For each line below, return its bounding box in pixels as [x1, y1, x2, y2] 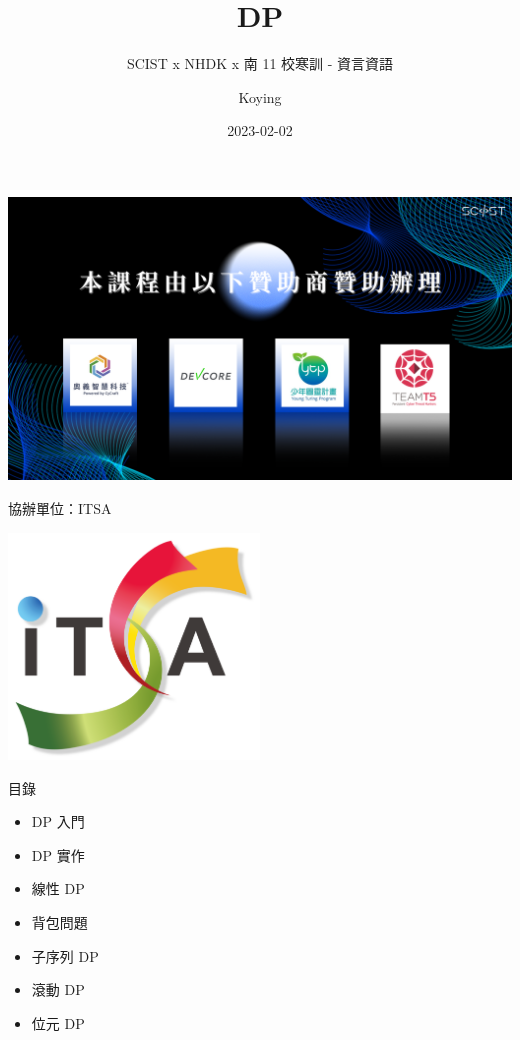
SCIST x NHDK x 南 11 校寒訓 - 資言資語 [126, 53, 394, 74]
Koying [238, 86, 282, 107]
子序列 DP [31, 945, 99, 966]
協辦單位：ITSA [8, 498, 112, 518]
